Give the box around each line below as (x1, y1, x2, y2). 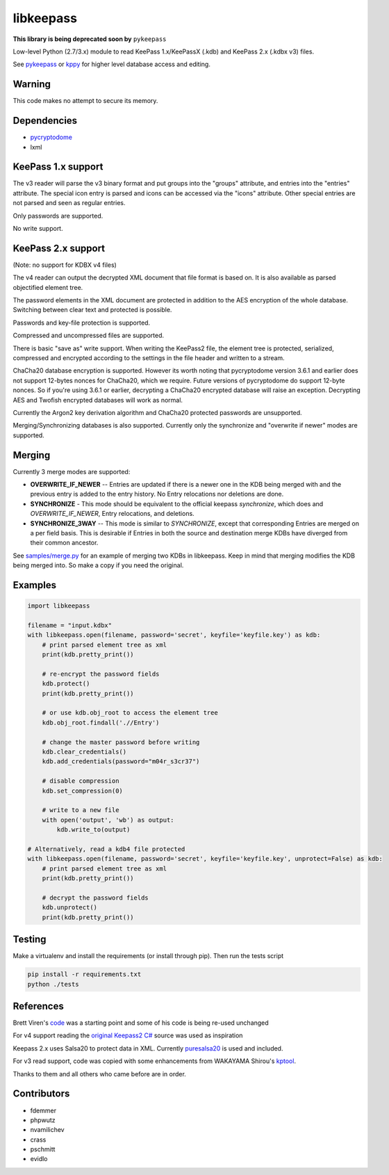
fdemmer (30, 1106, 57, 1115)
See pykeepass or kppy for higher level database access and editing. (13, 60, 211, 69)
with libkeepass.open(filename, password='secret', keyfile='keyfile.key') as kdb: (27, 631, 321, 639)
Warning (13, 79, 51, 90)
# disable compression (42, 777, 119, 785)
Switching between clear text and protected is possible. (13, 306, 172, 314)
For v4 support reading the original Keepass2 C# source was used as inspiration (13, 1031, 243, 1039)
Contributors (13, 1088, 70, 1100)
